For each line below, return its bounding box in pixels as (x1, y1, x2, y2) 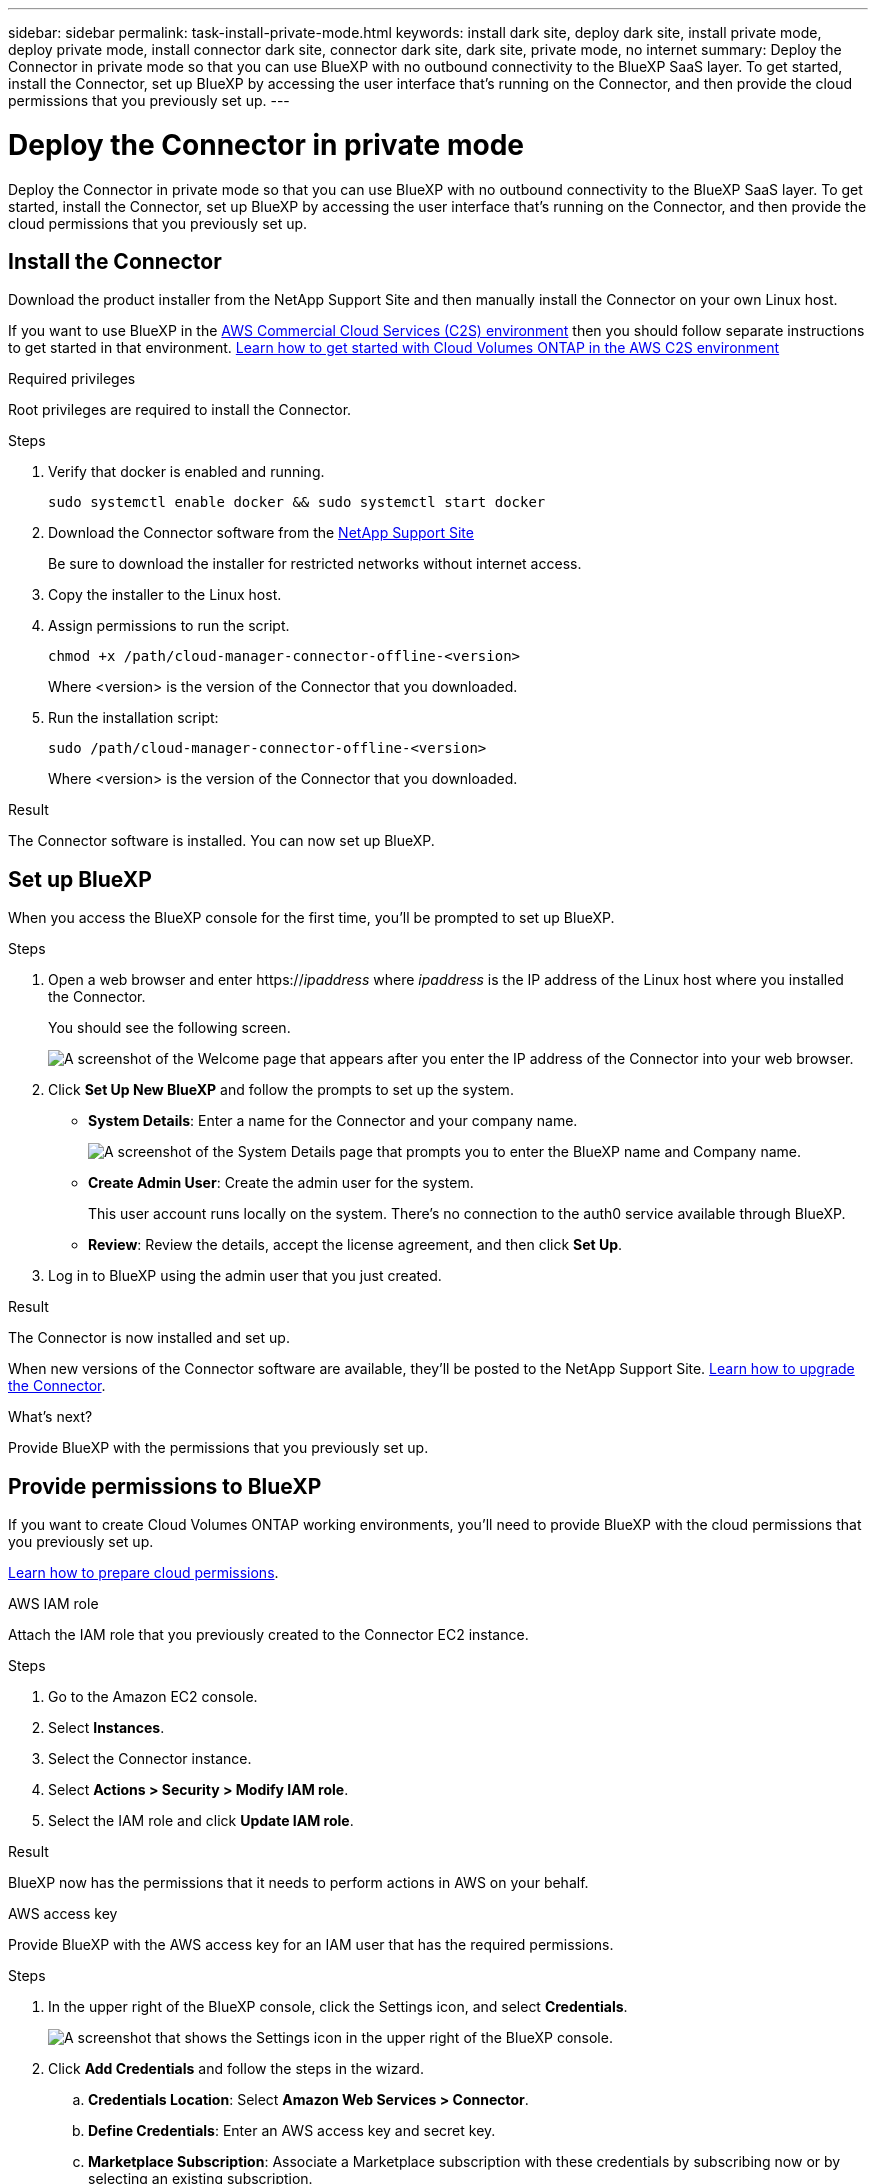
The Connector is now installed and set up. (8, 1329, 290, 1347)
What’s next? (8, 1408, 93, 1426)
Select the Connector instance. (48, 1750, 252, 1768)
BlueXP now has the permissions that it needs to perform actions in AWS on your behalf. (8, 1874, 589, 1892)
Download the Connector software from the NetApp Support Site (48, 524, 474, 542)
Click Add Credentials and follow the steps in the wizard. (48, 2060, 424, 2078)
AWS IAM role (8, 1595, 99, 1613)
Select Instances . (48, 1719, 165, 1737)
